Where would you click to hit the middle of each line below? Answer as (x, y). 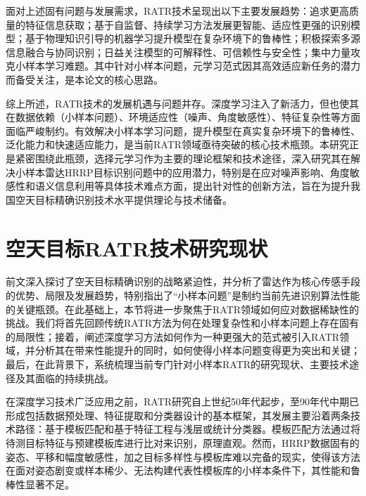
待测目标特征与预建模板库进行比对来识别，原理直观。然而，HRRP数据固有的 (183, 442)
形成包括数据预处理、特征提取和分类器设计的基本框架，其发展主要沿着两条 (178, 415)
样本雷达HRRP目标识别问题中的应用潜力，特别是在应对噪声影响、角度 (187, 172)
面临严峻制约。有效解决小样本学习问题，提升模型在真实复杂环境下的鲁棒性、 (183, 130)
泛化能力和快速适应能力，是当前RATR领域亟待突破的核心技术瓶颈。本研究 (178, 144)
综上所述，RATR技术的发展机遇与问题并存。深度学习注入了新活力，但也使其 (183, 103)
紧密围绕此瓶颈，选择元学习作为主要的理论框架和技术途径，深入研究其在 (183, 158)
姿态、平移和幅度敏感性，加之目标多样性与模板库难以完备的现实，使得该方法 (183, 456)
